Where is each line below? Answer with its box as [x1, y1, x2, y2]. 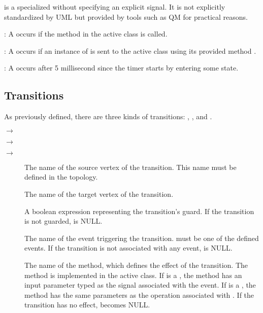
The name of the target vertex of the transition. [24, 188, 174, 199]
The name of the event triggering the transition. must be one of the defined [24, 232, 259, 243]
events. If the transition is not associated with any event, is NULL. [24, 242, 233, 253]
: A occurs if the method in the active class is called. [4, 28, 168, 39]
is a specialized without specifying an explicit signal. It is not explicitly [4, 2, 225, 12]
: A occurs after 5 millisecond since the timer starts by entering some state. [4, 62, 239, 73]
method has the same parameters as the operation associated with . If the [24, 289, 254, 300]
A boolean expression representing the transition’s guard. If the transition [24, 205, 254, 216]
